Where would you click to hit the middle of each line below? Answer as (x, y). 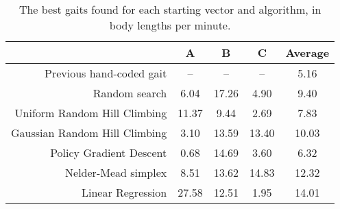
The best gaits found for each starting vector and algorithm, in (170, 9)
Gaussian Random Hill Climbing (89, 133)
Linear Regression (124, 192)
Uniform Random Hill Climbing (91, 113)
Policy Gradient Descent (109, 152)
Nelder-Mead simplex (116, 172)
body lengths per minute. (170, 25)
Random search (130, 93)
